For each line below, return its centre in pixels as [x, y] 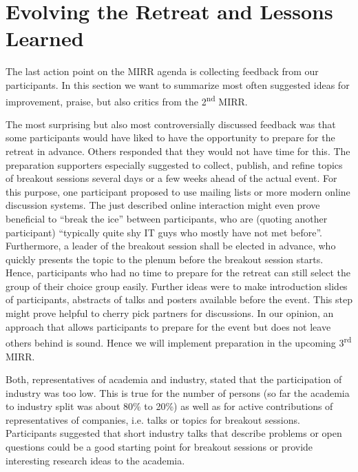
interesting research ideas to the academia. [95, 460]
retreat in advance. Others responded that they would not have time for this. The [178, 151]
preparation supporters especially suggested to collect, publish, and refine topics [174, 164]
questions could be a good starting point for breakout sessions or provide [159, 447]
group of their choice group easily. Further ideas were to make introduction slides [177, 286]
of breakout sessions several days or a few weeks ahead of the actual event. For [171, 178]
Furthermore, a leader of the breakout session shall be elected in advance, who [171, 246]
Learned [45, 38]
